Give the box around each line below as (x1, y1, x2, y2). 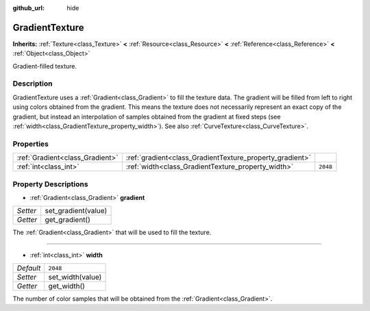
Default (16, 264, 41, 273)
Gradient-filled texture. (12, 62, 77, 70)
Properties (12, 139, 49, 149)
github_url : (12, 4, 45, 12)
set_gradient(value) (45, 206, 108, 216)
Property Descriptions (12, 179, 88, 188)
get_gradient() (45, 215, 90, 225)
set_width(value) (48, 273, 102, 282)
